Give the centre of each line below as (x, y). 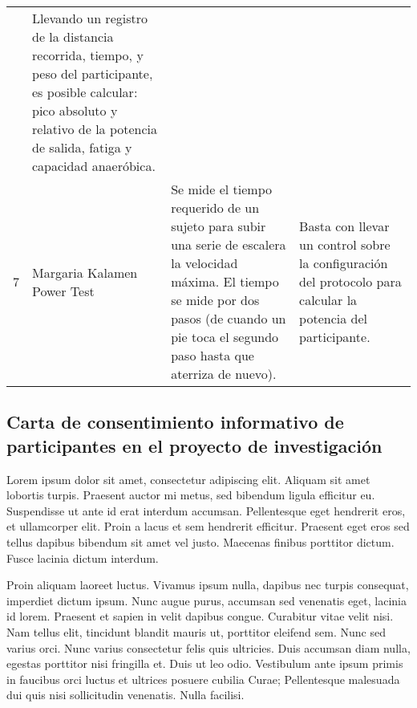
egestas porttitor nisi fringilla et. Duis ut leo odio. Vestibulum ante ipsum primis (205, 663)
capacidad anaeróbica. (94, 166)
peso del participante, (93, 73)
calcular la (328, 300)
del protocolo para (350, 281)
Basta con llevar (344, 226)
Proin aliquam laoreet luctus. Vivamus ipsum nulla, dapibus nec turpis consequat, (208, 585)
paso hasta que (213, 355)
